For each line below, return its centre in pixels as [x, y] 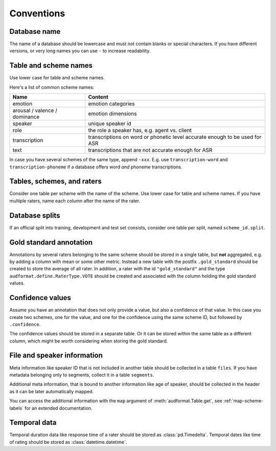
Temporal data [33, 423]
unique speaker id [110, 124]
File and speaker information [56, 356]
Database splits [35, 215]
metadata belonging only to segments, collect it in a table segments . [82, 375]
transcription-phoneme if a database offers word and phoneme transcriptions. [96, 167]
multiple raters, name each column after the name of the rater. [75, 201]
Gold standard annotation [51, 242]
